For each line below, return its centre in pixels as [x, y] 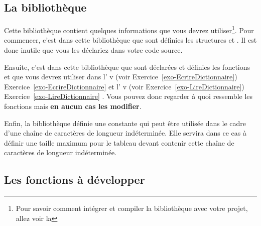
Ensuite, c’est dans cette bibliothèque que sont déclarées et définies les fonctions [127, 67]
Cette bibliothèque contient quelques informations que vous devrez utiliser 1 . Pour [129, 29]
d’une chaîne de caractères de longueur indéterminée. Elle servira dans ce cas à [125, 133]
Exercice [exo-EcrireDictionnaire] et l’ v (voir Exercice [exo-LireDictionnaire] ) [124, 86]
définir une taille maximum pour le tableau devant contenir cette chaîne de [119, 142]
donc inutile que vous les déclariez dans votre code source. [93, 50]
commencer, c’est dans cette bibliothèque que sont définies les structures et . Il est [130, 40]
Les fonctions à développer [75, 180]
